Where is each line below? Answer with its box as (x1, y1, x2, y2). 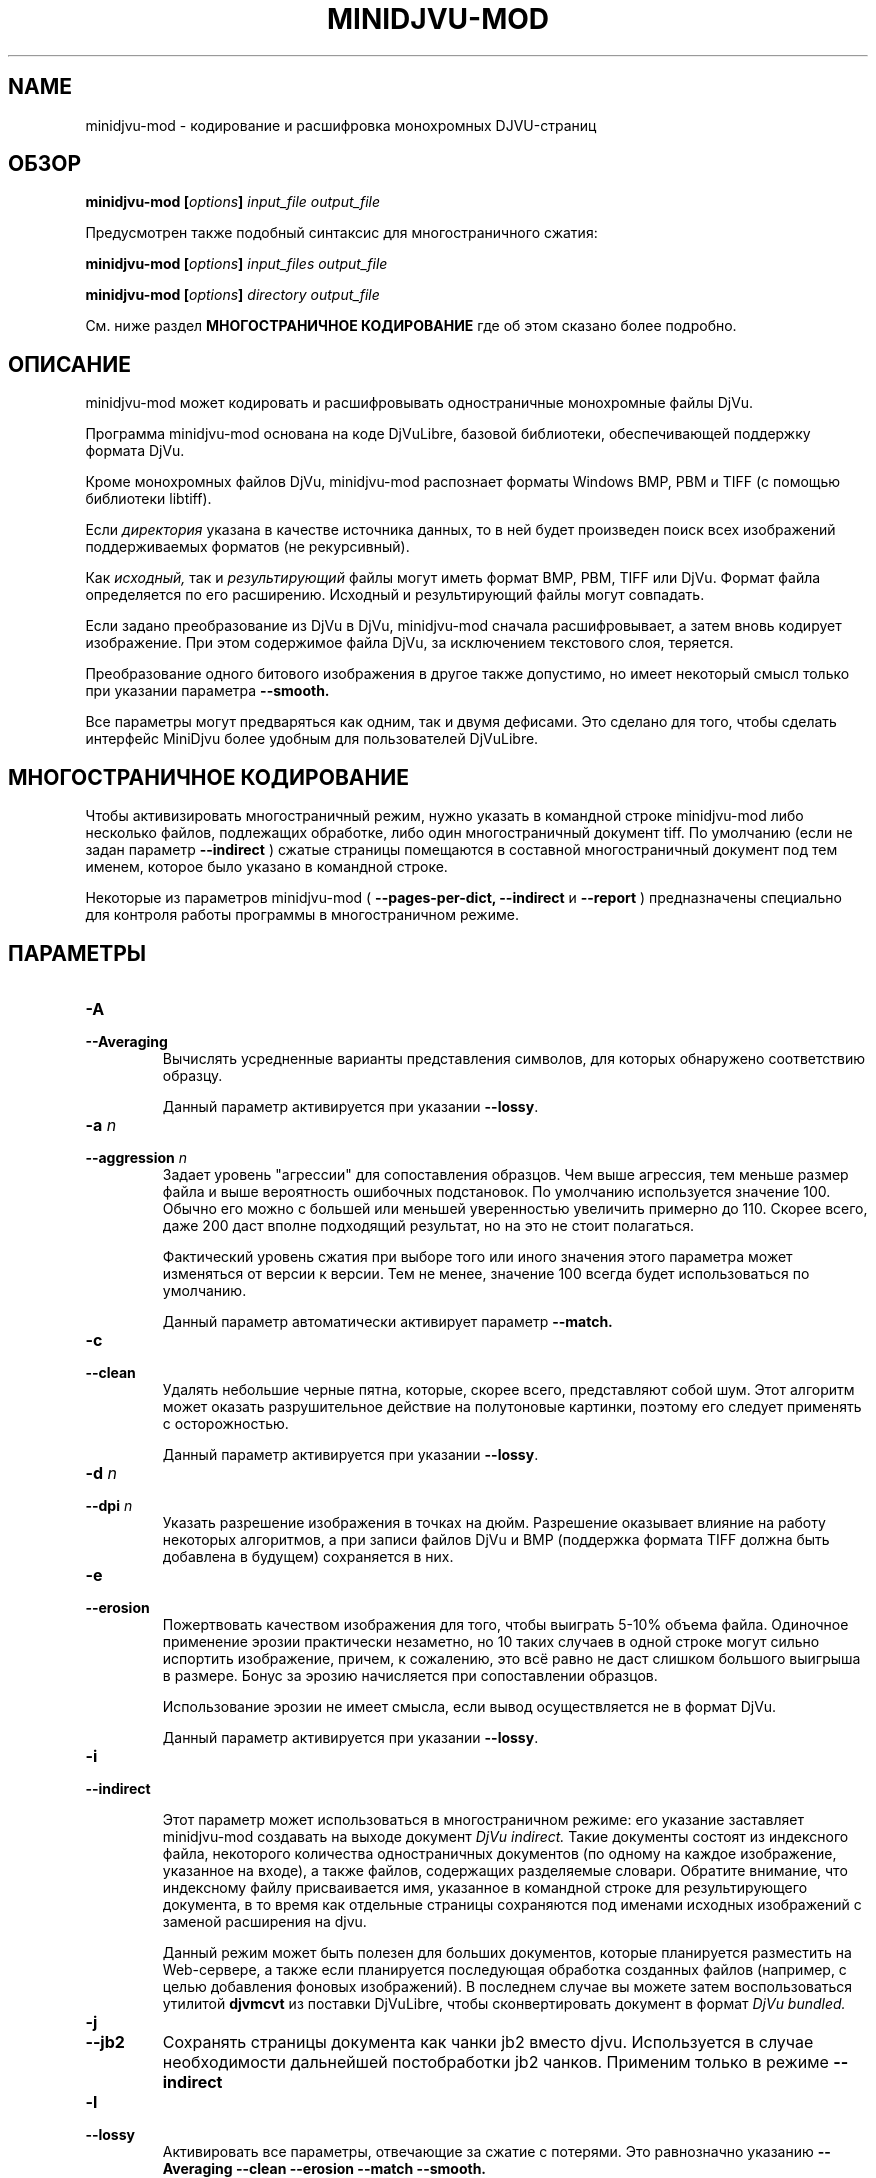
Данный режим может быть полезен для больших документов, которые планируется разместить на (162, 1943, 852, 1961)
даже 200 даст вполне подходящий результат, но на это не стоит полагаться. (162, 1216, 694, 1234)
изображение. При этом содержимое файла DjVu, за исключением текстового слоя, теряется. (85, 634, 734, 652)
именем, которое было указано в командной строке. (85, 858, 448, 876)
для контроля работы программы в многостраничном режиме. (85, 906, 519, 924)
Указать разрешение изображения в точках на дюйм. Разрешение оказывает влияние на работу (162, 1513, 826, 1531)
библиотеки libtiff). (85, 490, 212, 508)
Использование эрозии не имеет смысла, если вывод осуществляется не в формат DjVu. (162, 1697, 777, 1715)
